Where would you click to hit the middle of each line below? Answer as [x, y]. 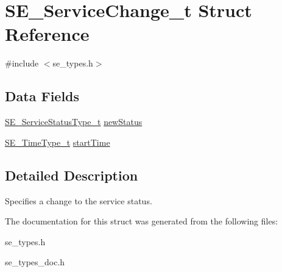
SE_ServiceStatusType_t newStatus [74, 122]
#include [22, 63]
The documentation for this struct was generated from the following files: [142, 221]
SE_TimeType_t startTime [58, 142]
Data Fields [42, 96]
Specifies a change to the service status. [79, 200]
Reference [47, 34]
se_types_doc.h [35, 262]
